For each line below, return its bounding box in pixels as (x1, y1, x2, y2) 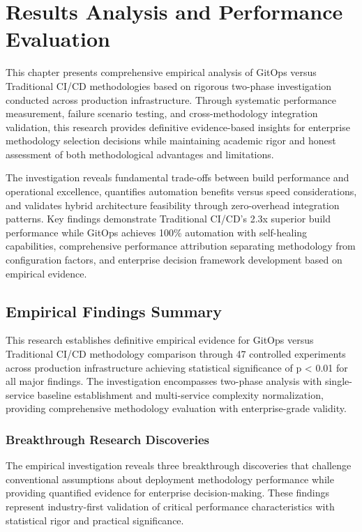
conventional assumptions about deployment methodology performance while (6, 471, 334, 486)
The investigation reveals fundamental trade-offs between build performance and (6, 170, 349, 185)
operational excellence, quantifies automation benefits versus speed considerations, (6, 184, 357, 199)
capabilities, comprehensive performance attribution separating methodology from (6, 238, 356, 253)
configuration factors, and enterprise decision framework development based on (6, 252, 342, 267)
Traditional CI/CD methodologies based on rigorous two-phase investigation (6, 78, 331, 93)
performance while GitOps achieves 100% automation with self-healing (6, 225, 308, 239)
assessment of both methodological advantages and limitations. (6, 146, 274, 161)
